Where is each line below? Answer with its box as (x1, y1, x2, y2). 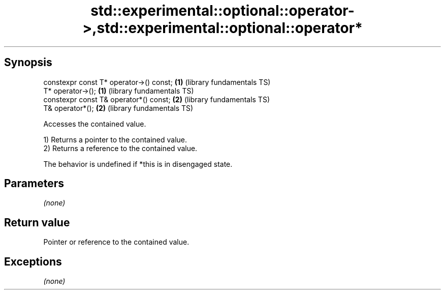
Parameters (4, 177, 64, 190)
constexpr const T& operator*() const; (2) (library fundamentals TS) (43, 95, 270, 104)
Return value (4, 216, 70, 229)
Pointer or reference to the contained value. (43, 238, 189, 247)
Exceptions (4, 255, 62, 268)
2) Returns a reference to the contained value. (43, 143, 198, 153)
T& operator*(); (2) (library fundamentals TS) (43, 103, 194, 112)
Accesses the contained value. (43, 119, 146, 128)
